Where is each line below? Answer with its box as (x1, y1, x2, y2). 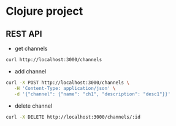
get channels (14, 45, 48, 52)
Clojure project (6, 4, 83, 18)
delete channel (14, 102, 53, 109)
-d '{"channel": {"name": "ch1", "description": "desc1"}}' (13, 91, 171, 97)
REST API (6, 29, 42, 39)
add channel (14, 67, 47, 75)
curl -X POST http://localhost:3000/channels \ (6, 80, 130, 86)
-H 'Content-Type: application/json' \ (13, 85, 116, 91)
